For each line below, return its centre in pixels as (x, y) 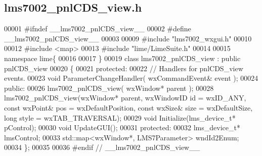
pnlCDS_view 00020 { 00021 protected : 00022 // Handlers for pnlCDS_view (124, 68)
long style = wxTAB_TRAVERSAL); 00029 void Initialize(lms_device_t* (120, 117)
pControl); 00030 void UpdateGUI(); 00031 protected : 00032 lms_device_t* (122, 127)
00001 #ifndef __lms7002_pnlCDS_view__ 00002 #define (98, 29)
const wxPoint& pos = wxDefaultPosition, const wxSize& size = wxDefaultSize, (128, 107)
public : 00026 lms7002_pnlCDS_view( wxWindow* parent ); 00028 (109, 88)
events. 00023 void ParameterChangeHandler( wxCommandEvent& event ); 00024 (131, 78)
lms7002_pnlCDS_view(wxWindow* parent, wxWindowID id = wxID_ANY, (125, 98)
